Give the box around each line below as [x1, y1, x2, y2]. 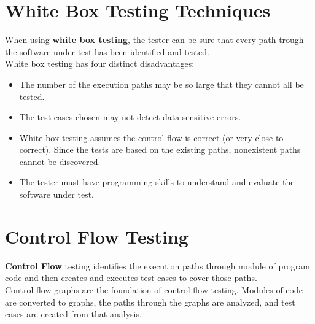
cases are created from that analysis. [5, 307, 142, 320]
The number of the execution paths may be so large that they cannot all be [19, 77, 304, 90]
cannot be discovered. [19, 155, 101, 168]
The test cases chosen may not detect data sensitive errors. [19, 110, 241, 123]
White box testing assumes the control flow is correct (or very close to [19, 131, 284, 144]
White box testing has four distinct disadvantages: [5, 57, 195, 70]
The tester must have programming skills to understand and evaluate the [19, 175, 295, 188]
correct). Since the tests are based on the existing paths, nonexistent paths [19, 143, 301, 156]
